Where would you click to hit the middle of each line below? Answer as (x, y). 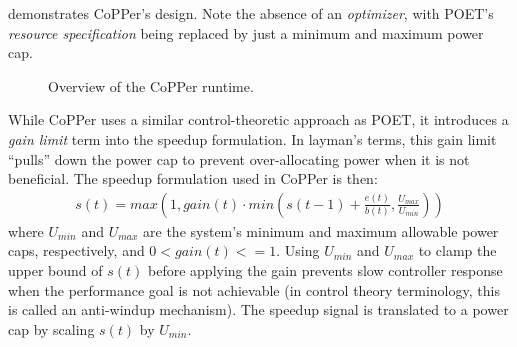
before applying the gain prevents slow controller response (325, 269)
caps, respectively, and (76, 250)
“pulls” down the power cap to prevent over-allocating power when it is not (239, 158)
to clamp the (457, 250)
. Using (298, 250)
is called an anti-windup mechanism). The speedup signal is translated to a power (258, 309)
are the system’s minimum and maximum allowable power (321, 230)
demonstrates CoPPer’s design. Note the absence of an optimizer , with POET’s (251, 13)
